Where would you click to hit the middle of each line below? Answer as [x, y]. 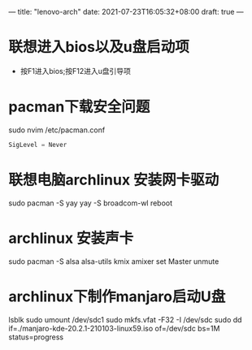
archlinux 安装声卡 [71, 238]
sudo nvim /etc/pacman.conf [57, 130]
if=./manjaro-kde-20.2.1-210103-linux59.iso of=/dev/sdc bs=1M [114, 328]
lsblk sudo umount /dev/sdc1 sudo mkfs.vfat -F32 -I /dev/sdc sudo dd [125, 319]
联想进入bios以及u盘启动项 [99, 47]
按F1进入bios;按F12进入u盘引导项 [76, 71]
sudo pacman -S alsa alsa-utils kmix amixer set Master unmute [114, 261]
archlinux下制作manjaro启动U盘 [117, 296]
